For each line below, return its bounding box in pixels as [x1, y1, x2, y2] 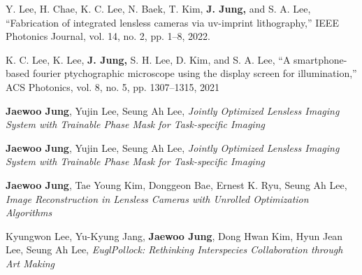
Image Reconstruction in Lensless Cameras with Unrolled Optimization [6, 191, 309, 206]
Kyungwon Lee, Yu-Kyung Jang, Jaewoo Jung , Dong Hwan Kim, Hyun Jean [6, 228, 343, 243]
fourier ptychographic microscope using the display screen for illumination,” [32, 66, 357, 80]
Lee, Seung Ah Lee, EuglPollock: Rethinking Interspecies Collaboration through [6, 242, 343, 257]
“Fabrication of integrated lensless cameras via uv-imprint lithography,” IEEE [6, 15, 339, 29]
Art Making [6, 255, 55, 270]
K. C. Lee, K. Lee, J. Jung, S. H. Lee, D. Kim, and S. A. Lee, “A [6, 52, 291, 66]
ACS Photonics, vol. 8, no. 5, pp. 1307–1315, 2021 [6, 79, 219, 94]
